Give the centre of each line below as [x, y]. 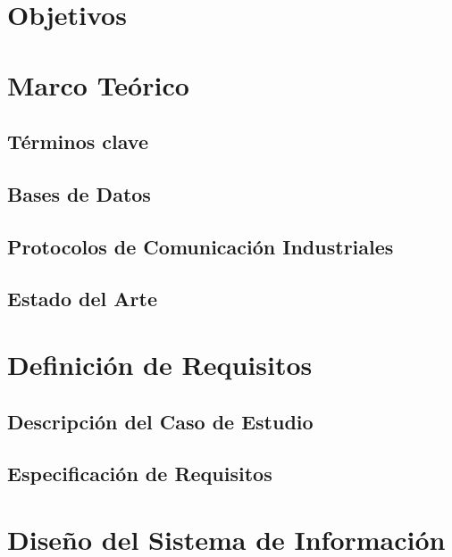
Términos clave [78, 141]
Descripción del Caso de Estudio [160, 421]
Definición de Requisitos [160, 365]
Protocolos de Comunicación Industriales [201, 246]
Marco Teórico [98, 84]
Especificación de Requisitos [140, 474]
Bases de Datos [79, 193]
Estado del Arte [82, 299]
